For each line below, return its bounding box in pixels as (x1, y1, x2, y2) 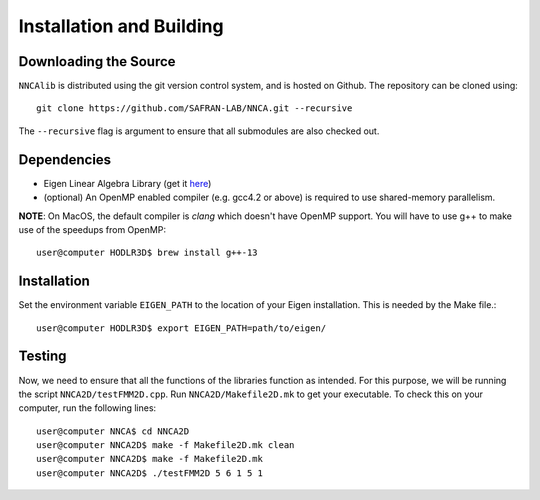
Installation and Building (18, 15, 224, 37)
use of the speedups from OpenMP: (18, 223, 167, 235)
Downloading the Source (18, 53, 176, 70)
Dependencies (18, 151, 112, 168)
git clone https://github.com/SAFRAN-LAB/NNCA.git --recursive (36, 103, 353, 114)
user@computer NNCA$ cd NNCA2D (36, 425, 190, 437)
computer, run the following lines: (18, 402, 157, 414)
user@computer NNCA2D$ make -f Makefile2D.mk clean (36, 440, 295, 451)
